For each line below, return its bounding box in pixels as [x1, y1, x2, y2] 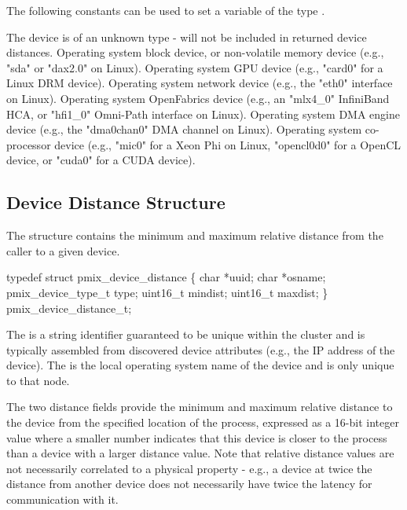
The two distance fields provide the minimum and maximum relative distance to [6, 398, 393, 415]
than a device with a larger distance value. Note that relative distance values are [6, 445, 394, 461]
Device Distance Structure [6, 190, 225, 215]
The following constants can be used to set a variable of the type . [6, 2, 325, 18]
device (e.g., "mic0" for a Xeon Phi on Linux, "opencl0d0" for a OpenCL [54, 136, 401, 152]
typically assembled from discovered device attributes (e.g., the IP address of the [6, 341, 395, 358]
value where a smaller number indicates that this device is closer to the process [6, 429, 387, 446]
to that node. [6, 372, 70, 388]
